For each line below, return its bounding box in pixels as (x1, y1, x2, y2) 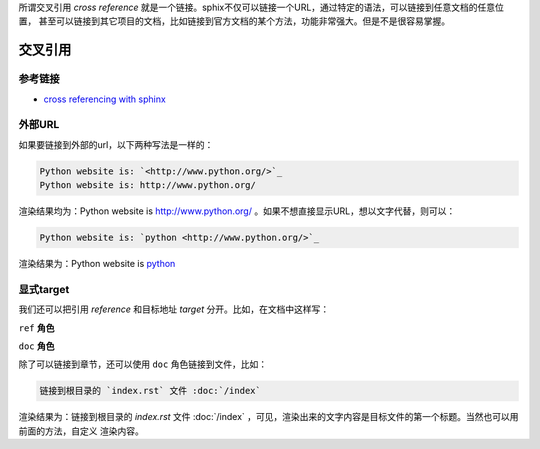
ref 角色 (18, 321, 55, 334)
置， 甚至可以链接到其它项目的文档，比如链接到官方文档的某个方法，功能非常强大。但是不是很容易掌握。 (18, 15, 450, 27)
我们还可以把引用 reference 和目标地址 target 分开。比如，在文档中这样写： (18, 303, 330, 315)
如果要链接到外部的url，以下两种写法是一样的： (18, 138, 214, 150)
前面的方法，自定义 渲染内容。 (18, 425, 144, 437)
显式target (18, 282, 70, 296)
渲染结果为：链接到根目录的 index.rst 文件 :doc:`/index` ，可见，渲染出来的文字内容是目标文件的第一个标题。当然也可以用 (18, 411, 519, 423)
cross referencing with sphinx (43, 93, 167, 105)
